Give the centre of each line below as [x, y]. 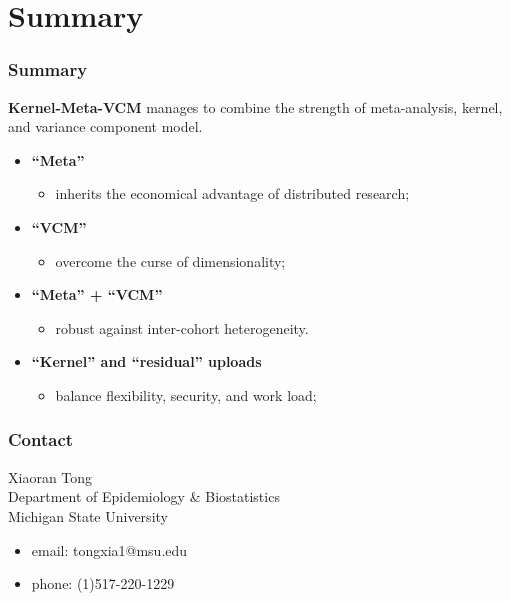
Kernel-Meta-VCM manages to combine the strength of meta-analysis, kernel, [255, 106]
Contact [41, 439]
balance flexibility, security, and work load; [186, 394]
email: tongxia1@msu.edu [109, 549]
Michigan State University [88, 515]
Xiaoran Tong [50, 476]
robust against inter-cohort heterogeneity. [182, 327]
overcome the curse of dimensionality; [170, 260]
